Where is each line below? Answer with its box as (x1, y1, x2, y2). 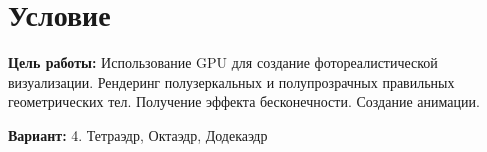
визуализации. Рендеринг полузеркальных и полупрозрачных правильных (8, 71, 455, 92)
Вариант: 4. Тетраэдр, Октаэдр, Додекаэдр (8, 124, 268, 145)
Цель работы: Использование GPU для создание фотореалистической (8, 52, 438, 73)
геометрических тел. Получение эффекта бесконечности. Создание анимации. (8, 91, 480, 112)
